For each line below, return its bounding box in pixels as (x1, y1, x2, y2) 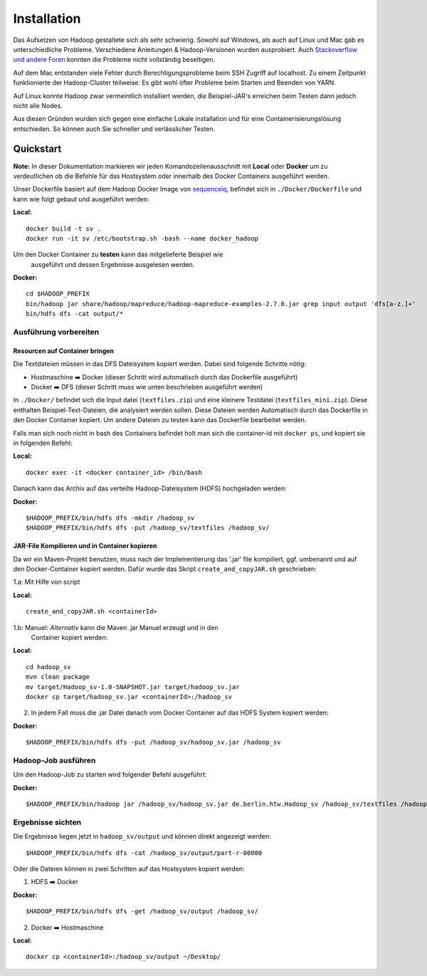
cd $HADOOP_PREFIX (26, 290, 90, 298)
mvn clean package (26, 673, 90, 681)
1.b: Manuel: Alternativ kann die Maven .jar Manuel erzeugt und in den (13, 623, 218, 631)
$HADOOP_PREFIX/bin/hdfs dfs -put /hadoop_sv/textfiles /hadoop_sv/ (26, 524, 270, 532)
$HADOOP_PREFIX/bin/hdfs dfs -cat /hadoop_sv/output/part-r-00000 (26, 849, 263, 857)
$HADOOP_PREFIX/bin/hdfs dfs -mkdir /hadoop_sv (26, 513, 195, 522)
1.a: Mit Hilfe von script (13, 577, 80, 587)
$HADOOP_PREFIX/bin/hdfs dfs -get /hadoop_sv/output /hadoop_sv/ (26, 908, 259, 915)
